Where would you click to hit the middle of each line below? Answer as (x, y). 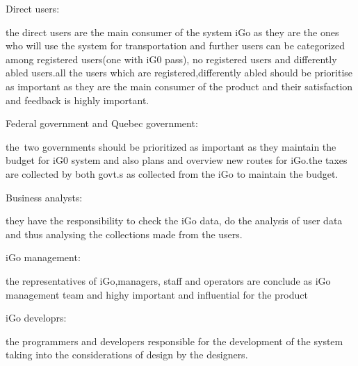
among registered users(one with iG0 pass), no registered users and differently (171, 59)
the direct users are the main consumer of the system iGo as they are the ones (172, 32)
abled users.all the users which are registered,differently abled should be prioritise (179, 73)
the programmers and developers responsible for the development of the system (174, 341)
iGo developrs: (36, 318)
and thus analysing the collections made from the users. (124, 234)
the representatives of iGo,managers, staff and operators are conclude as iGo (168, 280)
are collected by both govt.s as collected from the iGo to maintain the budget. (172, 173)
